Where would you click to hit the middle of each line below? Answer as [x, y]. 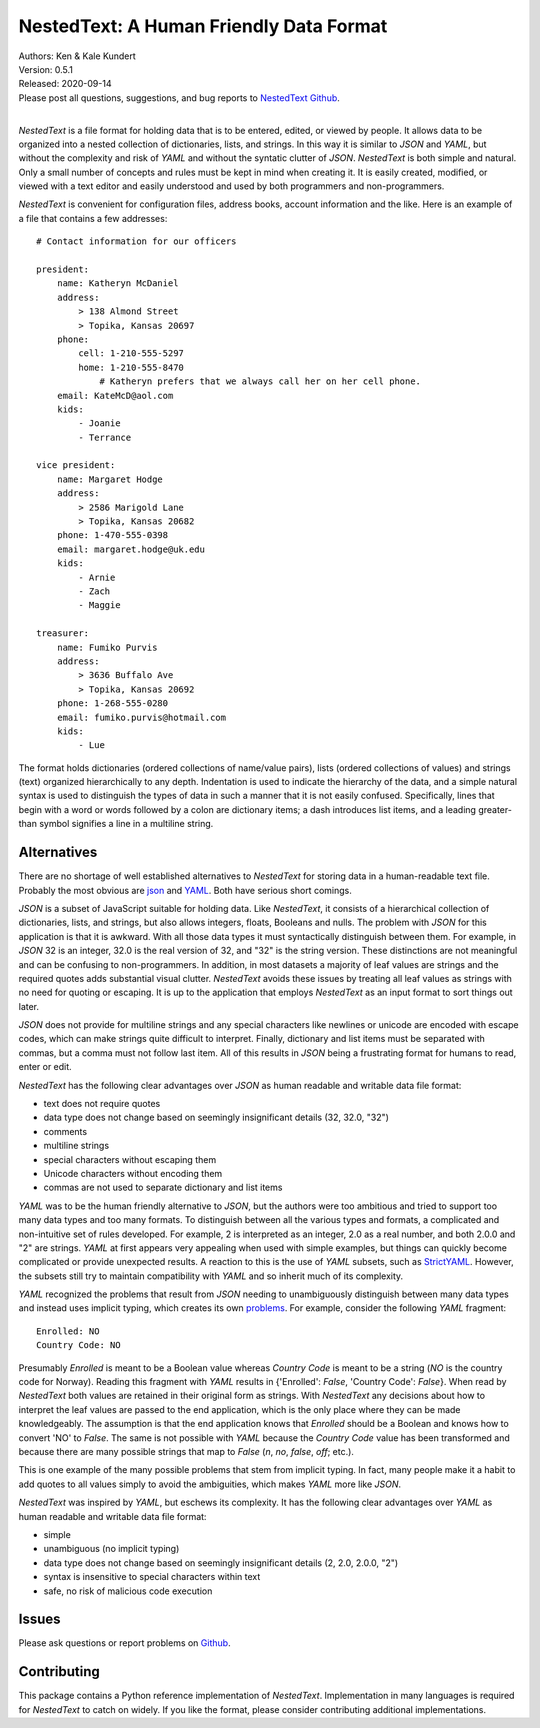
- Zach [94, 591]
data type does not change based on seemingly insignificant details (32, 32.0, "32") [216, 1117]
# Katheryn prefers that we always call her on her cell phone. [260, 381]
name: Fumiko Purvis [107, 647]
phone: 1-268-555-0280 [112, 703]
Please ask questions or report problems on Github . [124, 1643]
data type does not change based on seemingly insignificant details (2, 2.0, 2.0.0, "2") [221, 1562]
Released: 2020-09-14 [65, 84]
